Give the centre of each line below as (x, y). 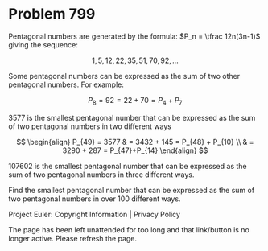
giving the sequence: (43, 44)
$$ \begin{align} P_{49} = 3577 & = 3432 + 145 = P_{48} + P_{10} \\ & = (135, 142)
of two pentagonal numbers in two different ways (90, 126)
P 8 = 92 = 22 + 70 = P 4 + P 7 (135, 101)
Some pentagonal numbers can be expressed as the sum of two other (124, 76)
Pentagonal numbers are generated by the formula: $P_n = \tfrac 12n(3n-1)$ (134, 36)
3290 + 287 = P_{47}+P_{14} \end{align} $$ (135, 150)
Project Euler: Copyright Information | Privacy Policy (95, 214)
